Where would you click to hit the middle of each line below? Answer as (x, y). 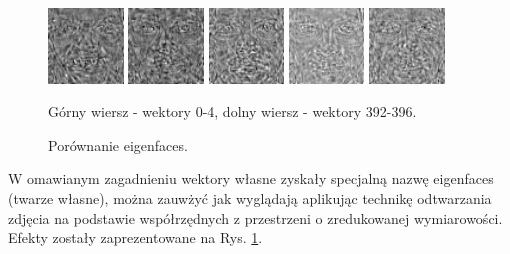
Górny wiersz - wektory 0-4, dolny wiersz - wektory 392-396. (232, 111)
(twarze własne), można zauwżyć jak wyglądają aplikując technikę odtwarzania (250, 197)
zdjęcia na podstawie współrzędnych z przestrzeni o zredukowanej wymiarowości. (255, 217)
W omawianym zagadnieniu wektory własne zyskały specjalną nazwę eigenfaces (251, 178)
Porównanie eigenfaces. (118, 144)
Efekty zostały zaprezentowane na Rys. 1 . (135, 237)
